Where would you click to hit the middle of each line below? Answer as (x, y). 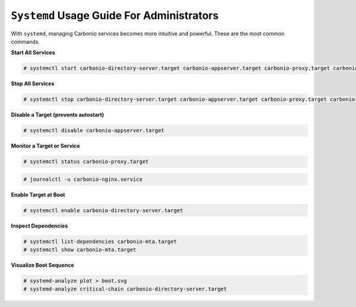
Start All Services (33, 53)
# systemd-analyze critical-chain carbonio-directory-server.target (125, 289)
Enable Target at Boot (38, 194)
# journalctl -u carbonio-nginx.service (83, 179)
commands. (26, 41)
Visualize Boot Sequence (42, 265)
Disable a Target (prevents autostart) (58, 115)
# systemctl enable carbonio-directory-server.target (103, 210)
